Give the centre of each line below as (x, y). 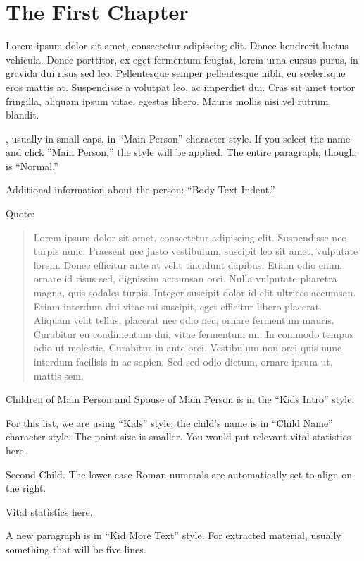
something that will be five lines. (76, 549)
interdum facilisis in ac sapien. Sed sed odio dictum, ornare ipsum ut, (183, 361)
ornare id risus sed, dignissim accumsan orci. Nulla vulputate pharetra (185, 278)
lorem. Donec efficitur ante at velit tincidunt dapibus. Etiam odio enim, (188, 264)
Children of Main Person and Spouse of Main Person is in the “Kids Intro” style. (180, 399)
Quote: (20, 213)
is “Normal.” (32, 165)
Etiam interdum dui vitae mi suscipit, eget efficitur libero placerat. (178, 306)
